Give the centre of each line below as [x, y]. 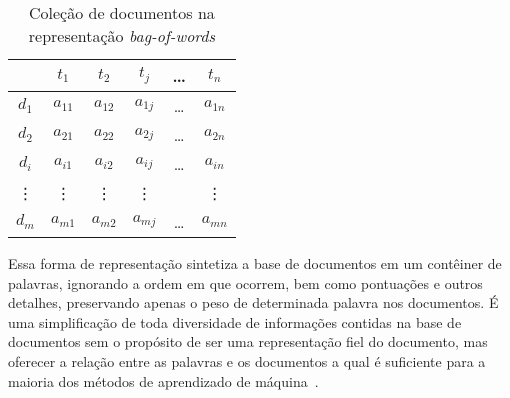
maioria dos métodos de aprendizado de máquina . [163, 380]
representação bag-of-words [122, 35]
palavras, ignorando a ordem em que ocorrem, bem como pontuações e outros [245, 282]
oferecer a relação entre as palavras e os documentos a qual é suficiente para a [247, 360]
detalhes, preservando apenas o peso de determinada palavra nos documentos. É [253, 302]
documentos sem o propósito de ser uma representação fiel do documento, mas [248, 341]
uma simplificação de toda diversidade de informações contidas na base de [235, 321]
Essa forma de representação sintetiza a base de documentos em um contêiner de [255, 263]
